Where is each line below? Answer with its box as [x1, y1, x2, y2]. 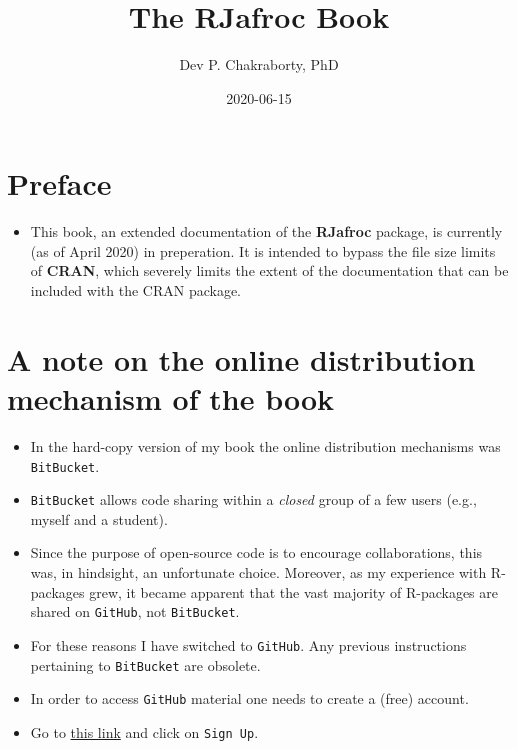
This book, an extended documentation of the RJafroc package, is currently [30, 221, 503, 242]
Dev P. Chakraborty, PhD [179, 54, 339, 75]
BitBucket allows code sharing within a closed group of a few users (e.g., [30, 489, 477, 510]
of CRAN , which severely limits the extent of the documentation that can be [30, 260, 509, 281]
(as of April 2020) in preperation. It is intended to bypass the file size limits [30, 240, 496, 261]
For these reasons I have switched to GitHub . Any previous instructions [30, 634, 467, 655]
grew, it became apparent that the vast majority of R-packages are [89, 581, 498, 602]
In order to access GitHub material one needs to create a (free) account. [30, 688, 469, 709]
